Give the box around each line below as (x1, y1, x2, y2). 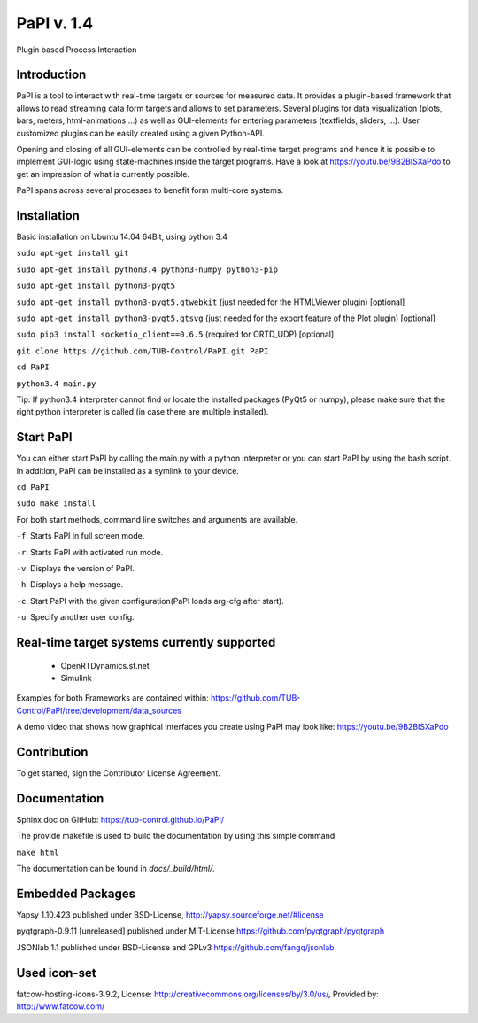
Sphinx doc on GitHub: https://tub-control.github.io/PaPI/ (16, 814, 225, 825)
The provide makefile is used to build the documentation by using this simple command (16, 831, 335, 841)
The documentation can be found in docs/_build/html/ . (16, 864, 216, 874)
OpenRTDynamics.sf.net (60, 660, 150, 670)
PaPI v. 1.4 (16, 13, 93, 33)
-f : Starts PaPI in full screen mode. (16, 531, 145, 541)
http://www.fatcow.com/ (16, 1001, 105, 1011)
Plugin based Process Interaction (16, 44, 137, 55)
